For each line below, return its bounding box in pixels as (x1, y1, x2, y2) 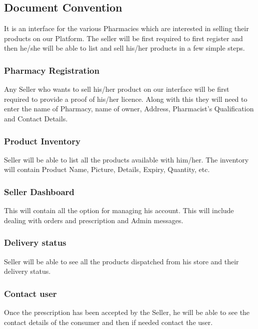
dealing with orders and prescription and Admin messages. (4, 215, 183, 225)
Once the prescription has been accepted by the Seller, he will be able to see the (4, 307, 250, 317)
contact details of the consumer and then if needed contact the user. (4, 316, 213, 327)
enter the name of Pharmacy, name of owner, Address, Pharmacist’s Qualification (4, 103, 254, 114)
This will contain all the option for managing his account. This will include (4, 205, 234, 216)
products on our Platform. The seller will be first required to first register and (4, 33, 243, 43)
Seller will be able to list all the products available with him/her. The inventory (4, 154, 249, 164)
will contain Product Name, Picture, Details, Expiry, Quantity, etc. (4, 164, 210, 175)
